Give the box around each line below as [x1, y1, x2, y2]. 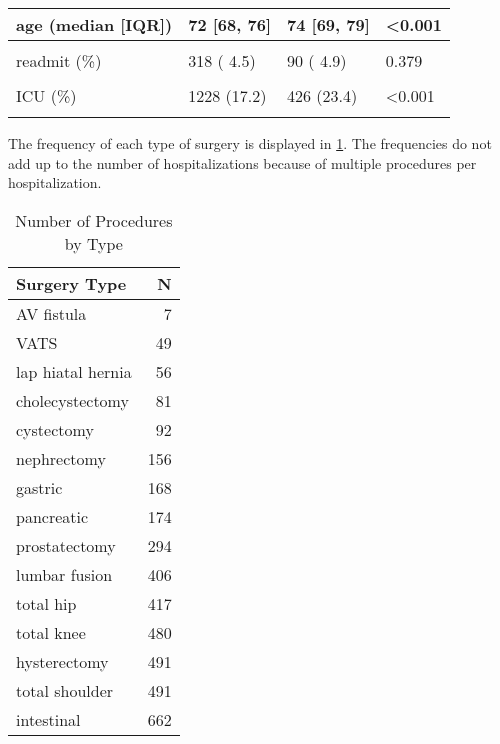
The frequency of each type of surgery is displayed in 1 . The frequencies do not [8, 133, 492, 153]
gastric [16, 475, 63, 499]
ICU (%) [16, 84, 77, 107]
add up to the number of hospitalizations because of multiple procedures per [8, 152, 477, 173]
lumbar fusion [16, 562, 113, 586]
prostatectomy [16, 533, 116, 557]
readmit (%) [16, 49, 102, 72]
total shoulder [16, 678, 114, 702]
